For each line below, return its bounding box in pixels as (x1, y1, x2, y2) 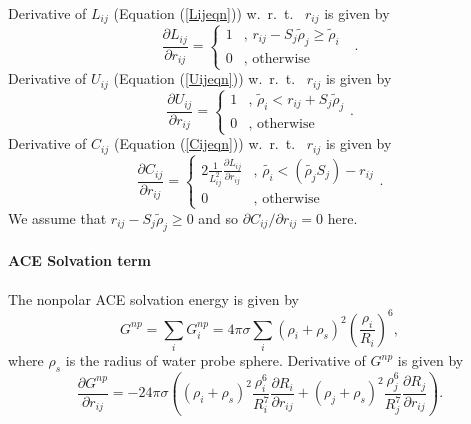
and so (198, 207, 239, 228)
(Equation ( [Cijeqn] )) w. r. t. (113, 133, 296, 154)
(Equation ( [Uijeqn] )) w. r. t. (113, 68, 296, 89)
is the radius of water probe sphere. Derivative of (65, 350, 366, 370)
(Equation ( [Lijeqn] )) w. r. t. (113, 3, 294, 23)
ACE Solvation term (8, 250, 151, 271)
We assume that (8, 207, 107, 228)
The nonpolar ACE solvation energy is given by (8, 288, 299, 309)
